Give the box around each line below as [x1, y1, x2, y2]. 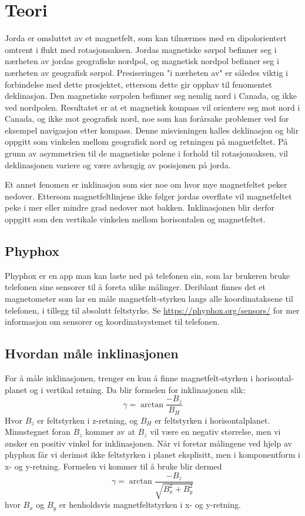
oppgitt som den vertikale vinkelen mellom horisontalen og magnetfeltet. [5, 213, 266, 225]
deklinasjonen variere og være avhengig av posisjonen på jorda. [5, 158, 231, 171]
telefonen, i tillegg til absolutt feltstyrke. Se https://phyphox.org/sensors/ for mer [5, 304, 300, 316]
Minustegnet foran [5, 425, 71, 438]
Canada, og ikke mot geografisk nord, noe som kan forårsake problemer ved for [5, 112, 289, 125]
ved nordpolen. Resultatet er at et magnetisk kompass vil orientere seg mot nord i [5, 101, 300, 113]
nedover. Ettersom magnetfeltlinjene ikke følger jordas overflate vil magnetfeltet [5, 189, 292, 202]
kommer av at [85, 425, 135, 438]
